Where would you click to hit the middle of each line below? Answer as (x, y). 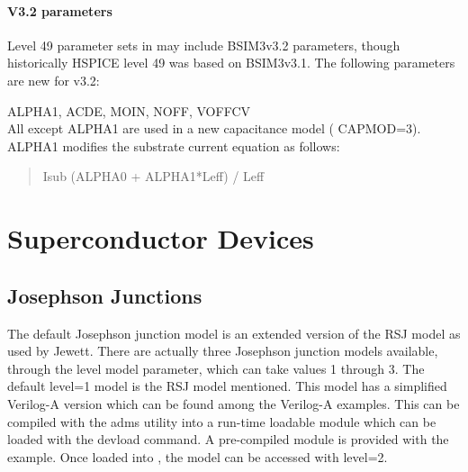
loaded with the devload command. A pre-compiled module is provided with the (228, 439)
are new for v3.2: (54, 80)
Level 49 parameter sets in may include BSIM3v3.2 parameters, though (204, 45)
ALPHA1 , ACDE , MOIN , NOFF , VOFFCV (129, 110)
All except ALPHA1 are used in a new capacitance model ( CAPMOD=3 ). (214, 128)
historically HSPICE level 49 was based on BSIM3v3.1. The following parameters (231, 63)
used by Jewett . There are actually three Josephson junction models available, (223, 351)
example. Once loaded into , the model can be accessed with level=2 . (198, 456)
